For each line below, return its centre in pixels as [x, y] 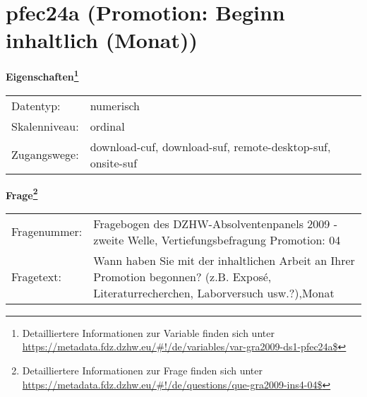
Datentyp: [36, 105]
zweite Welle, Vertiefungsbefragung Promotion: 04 [217, 239]
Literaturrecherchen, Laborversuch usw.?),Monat [214, 292]
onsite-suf [114, 162]
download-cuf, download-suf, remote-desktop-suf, [210, 146]
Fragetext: [36, 276]
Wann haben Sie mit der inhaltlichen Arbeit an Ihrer [224, 260]
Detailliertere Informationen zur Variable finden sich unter [148, 332]
